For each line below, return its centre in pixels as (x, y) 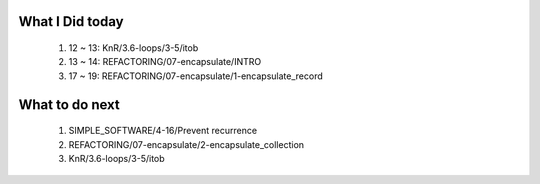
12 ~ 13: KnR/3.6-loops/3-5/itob (133, 48)
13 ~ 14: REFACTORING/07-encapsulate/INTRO (165, 62)
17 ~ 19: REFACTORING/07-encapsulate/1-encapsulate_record (196, 76)
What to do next (69, 104)
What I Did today (71, 21)
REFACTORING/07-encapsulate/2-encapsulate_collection (186, 144)
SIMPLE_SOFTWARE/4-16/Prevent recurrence (163, 131)
